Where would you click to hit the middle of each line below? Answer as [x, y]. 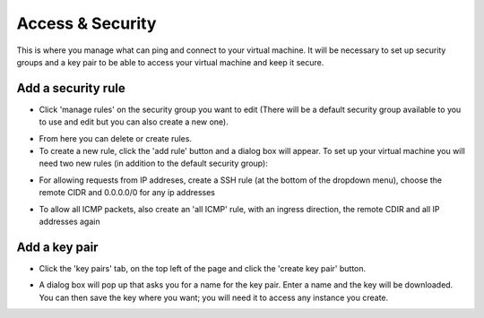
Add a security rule [71, 88]
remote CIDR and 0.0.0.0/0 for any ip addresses [127, 193]
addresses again [69, 221]
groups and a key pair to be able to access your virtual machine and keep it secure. [170, 62]
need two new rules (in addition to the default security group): [153, 163]
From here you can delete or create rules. [116, 138]
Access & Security [86, 23]
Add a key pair [57, 247]
